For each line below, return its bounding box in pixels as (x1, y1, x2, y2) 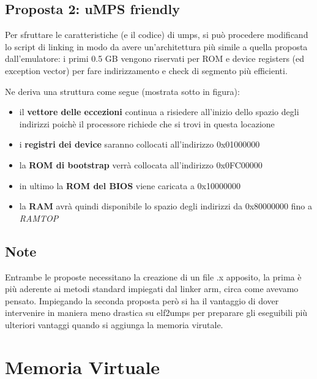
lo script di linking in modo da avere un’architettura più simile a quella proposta (5, 40, 308, 53)
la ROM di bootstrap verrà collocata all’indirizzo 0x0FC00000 (19, 158, 263, 171)
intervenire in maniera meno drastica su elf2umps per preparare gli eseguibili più (5, 306, 308, 319)
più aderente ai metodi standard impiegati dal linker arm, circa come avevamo (5, 282, 299, 295)
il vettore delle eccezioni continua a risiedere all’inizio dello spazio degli (19, 105, 299, 118)
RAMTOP (19, 211, 59, 224)
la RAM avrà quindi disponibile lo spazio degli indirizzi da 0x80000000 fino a (19, 200, 312, 212)
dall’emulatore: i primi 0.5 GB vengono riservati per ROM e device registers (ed (5, 52, 305, 65)
